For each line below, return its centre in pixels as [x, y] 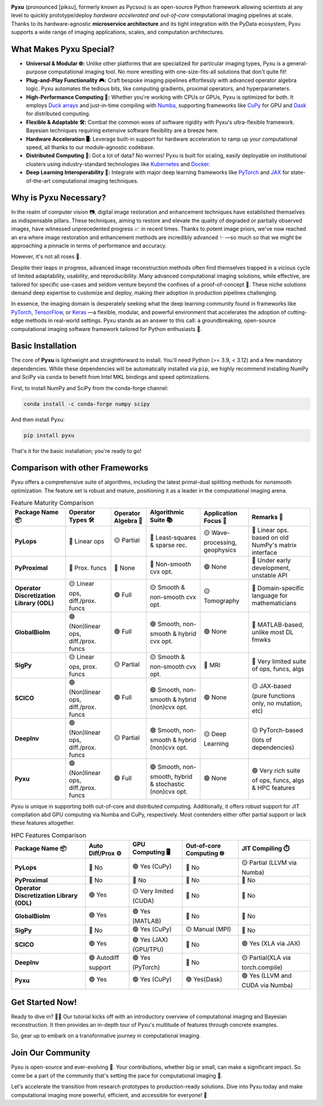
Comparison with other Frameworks [80, 468]
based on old [270, 537]
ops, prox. [83, 666]
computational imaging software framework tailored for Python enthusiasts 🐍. [106, 329]
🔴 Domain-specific [278, 588]
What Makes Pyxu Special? [63, 49]
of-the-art [38, 181]
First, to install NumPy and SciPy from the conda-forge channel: [90, 388]
